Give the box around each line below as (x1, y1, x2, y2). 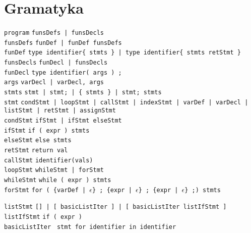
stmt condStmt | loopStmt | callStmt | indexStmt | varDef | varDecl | (4, 98, 248, 106)
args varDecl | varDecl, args (4, 79, 104, 86)
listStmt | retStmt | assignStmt (4, 107, 116, 114)
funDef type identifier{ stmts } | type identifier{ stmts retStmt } (4, 49, 241, 56)
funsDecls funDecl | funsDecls (4, 59, 108, 67)
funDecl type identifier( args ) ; (4, 69, 122, 76)
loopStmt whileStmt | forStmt (4, 166, 104, 174)
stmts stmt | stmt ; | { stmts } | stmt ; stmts (4, 89, 162, 96)
